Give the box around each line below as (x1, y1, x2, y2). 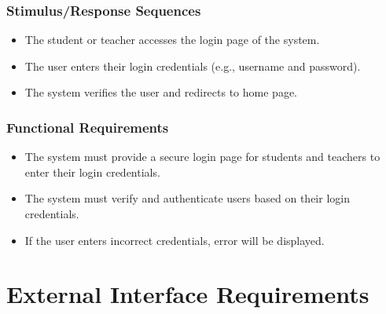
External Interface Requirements (6, 278, 369, 310)
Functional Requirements (6, 117, 169, 137)
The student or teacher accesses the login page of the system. (24, 31, 320, 48)
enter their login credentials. (24, 163, 160, 180)
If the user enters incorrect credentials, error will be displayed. (24, 232, 325, 248)
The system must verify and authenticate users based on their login (24, 190, 350, 206)
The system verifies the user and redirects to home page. (24, 84, 298, 100)
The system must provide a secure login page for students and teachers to (24, 148, 380, 165)
